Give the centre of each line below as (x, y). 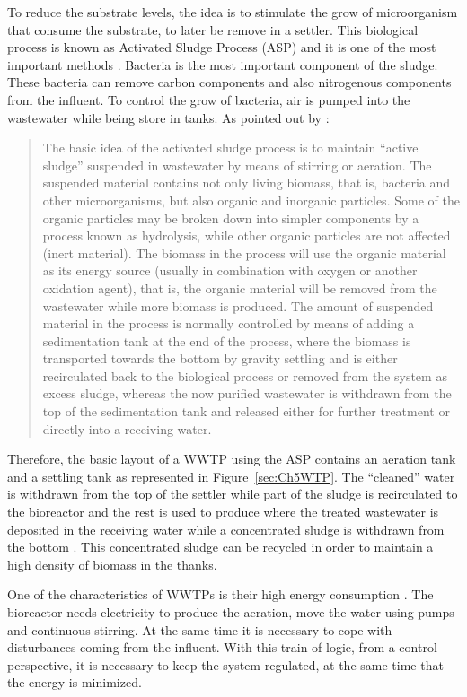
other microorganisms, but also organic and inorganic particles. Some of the (251, 200)
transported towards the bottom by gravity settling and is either (220, 358)
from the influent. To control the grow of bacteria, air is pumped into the (209, 99)
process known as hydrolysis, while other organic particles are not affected (247, 235)
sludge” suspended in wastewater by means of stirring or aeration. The (237, 165)
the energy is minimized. (75, 682)
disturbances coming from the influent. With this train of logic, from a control (222, 647)
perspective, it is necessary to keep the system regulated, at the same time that (225, 664)
